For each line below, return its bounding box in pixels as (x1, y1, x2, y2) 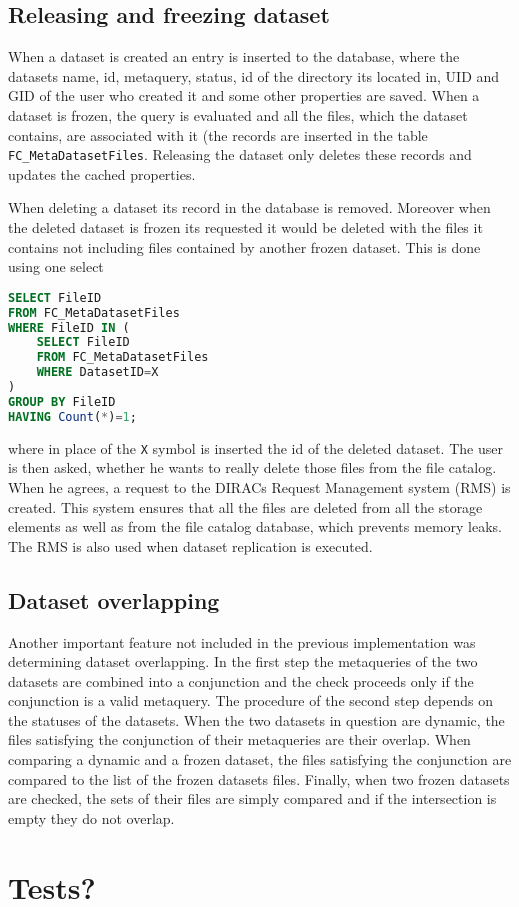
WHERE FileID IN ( (8, 320, 130, 335)
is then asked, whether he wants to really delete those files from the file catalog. (8, 457, 497, 478)
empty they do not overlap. (8, 807, 175, 828)
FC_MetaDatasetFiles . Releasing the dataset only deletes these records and (8, 144, 472, 165)
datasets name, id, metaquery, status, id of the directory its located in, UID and (8, 65, 500, 86)
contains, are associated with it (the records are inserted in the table (8, 124, 428, 145)
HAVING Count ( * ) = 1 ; (8, 409, 137, 424)
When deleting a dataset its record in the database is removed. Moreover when (8, 197, 491, 218)
